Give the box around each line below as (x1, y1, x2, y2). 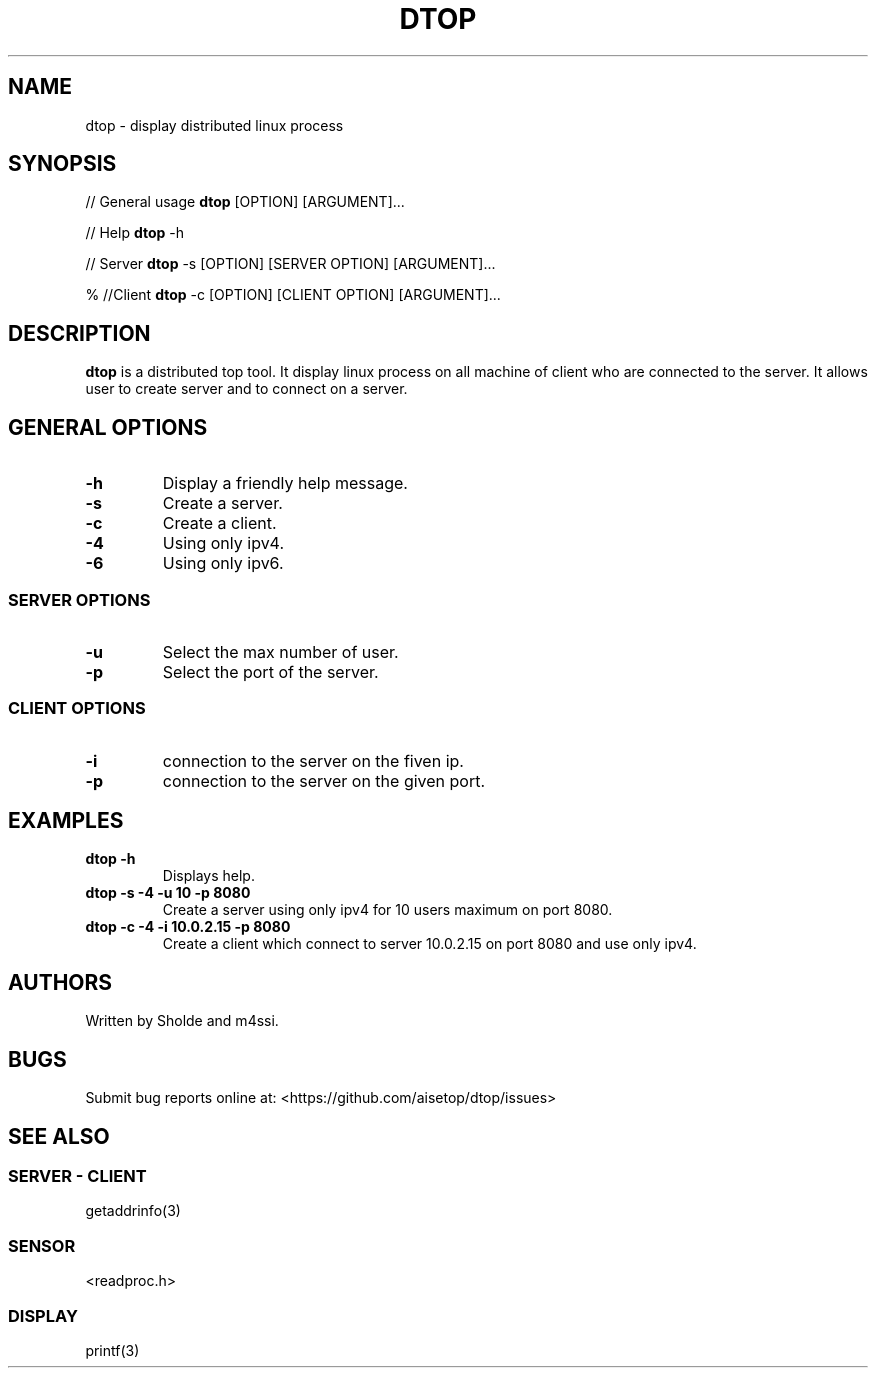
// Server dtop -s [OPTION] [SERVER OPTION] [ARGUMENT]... (85, 255, 496, 273)
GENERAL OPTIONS (8, 414, 208, 440)
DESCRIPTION (8, 320, 151, 346)
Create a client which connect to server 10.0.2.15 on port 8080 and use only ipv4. (162, 935, 697, 953)
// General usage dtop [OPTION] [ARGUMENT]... (85, 193, 405, 211)
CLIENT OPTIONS (8, 698, 146, 719)
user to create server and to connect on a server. (85, 380, 408, 398)
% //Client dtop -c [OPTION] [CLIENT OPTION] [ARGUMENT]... (85, 286, 501, 304)
